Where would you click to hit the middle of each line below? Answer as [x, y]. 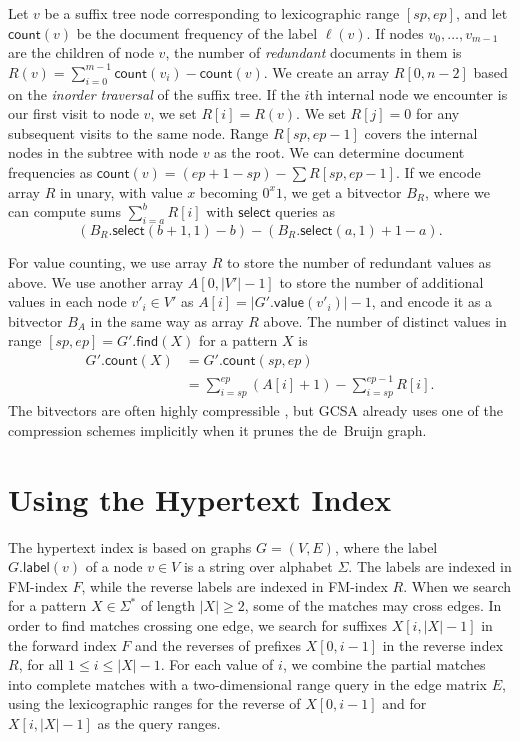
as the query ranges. [159, 722]
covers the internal [421, 132]
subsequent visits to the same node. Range [138, 132]
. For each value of [217, 664]
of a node [114, 566]
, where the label [386, 546]
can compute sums [64, 211]
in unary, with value [121, 191]
